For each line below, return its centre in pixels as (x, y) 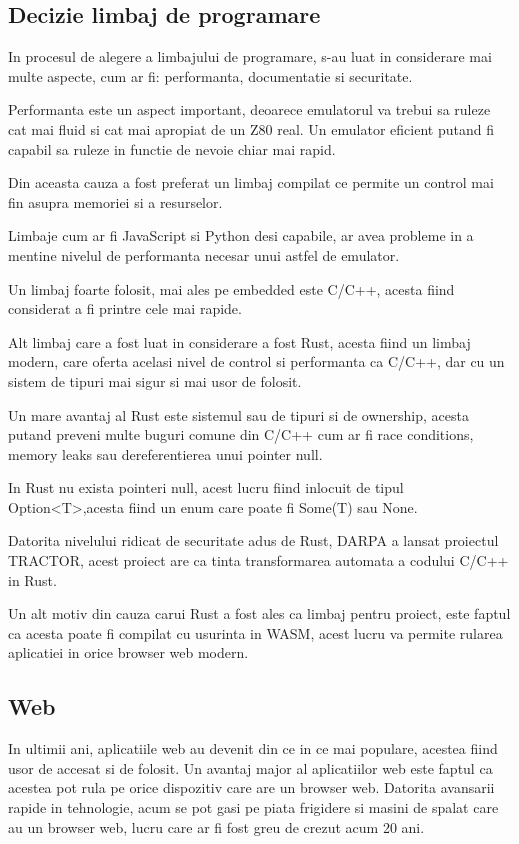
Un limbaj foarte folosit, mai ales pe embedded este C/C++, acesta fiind (231, 288)
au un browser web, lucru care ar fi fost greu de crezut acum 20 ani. (216, 826)
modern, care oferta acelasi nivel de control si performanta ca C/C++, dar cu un (256, 361)
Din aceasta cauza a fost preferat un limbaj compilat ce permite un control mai (251, 182)
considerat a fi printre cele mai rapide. (125, 308)
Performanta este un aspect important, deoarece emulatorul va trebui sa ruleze (249, 109)
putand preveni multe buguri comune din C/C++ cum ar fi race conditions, (241, 434)
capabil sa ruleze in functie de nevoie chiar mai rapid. (172, 148)
